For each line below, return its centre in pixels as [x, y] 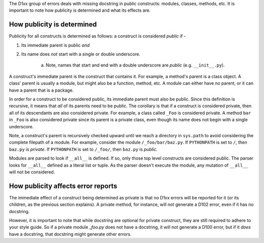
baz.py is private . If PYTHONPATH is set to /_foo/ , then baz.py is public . [83, 149]
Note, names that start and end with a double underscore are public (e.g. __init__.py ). [135, 65]
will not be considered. [32, 172]
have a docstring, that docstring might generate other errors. [70, 234]
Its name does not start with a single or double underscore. [81, 54]
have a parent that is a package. [41, 90]
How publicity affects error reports [63, 186]
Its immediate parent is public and [55, 45]
